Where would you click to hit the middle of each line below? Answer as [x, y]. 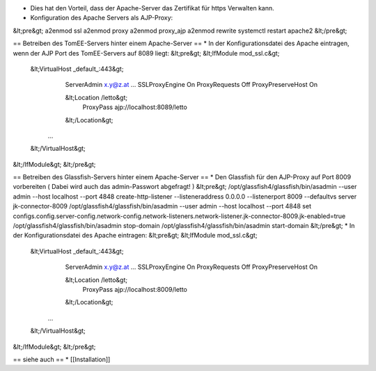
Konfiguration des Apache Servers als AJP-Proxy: [102, 18]
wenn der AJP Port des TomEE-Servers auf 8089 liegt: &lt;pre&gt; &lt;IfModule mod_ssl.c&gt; [146, 53]
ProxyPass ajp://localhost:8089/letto [135, 107]
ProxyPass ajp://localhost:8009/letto [135, 289]
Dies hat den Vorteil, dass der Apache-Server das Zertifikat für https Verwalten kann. [152, 8]
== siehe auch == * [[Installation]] [62, 359]
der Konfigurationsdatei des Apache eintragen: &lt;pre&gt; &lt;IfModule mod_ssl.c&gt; [135, 236]
